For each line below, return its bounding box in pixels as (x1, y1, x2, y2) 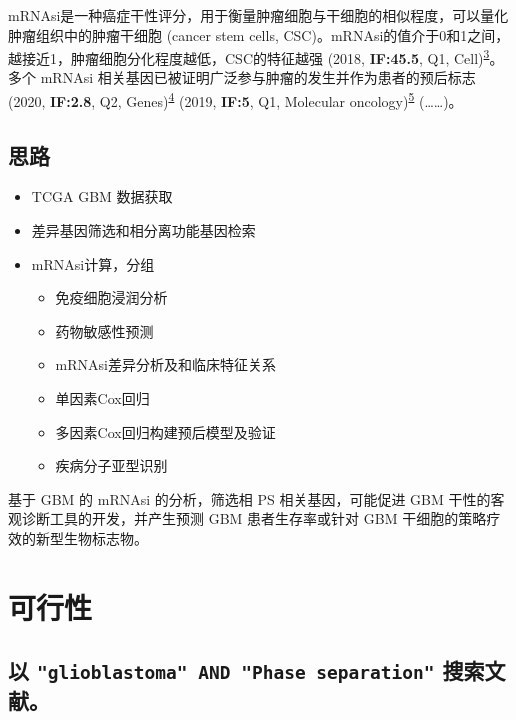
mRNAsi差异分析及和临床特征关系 (55, 354, 276, 375)
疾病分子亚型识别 (55, 455, 168, 476)
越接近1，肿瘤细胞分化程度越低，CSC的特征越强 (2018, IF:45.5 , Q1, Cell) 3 (8, 45, 490, 68)
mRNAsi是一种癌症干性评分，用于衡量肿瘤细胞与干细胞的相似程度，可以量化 (8, 5, 509, 25)
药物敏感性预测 (55, 320, 154, 341)
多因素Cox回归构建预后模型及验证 (55, 421, 276, 442)
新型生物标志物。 (35, 528, 148, 549)
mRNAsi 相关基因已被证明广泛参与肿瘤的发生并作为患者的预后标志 (40, 67, 476, 88)
